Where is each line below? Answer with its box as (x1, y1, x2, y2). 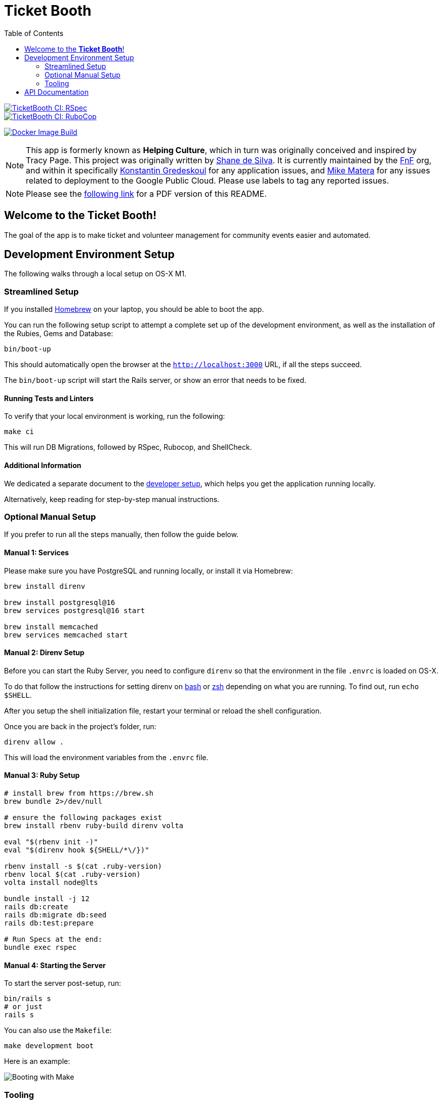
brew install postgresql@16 (4, 598, 115, 607)
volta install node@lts (4, 878, 98, 887)
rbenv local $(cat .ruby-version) (4, 870, 141, 879)
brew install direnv (4, 582, 86, 590)
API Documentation (24, 87, 89, 96)
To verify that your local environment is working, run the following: (4, 412, 225, 421)
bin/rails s (4, 994, 51, 1003)
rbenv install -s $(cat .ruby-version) (4, 862, 162, 871)
